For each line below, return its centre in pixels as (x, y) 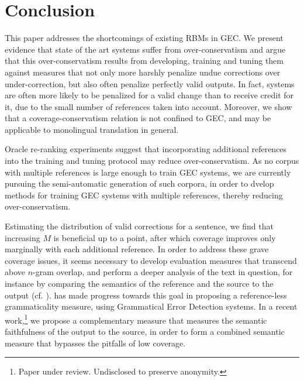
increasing (23, 237)
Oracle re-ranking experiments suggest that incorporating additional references (146, 149)
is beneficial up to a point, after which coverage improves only (165, 237)
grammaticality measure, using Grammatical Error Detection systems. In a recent (151, 306)
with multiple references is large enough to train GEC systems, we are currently (148, 172)
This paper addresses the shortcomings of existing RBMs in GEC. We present (144, 38)
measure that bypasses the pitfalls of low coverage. (95, 343)
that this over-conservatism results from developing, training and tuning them (144, 61)
